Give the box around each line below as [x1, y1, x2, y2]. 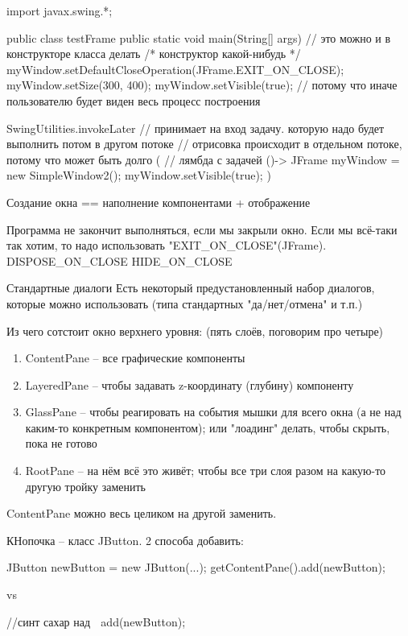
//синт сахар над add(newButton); [6, 613, 186, 630]
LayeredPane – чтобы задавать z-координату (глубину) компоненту [25, 376, 354, 393]
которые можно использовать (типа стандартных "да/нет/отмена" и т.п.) [6, 295, 363, 312]
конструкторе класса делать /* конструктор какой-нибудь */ [6, 45, 301, 62]
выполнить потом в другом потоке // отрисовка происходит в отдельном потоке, [6, 135, 402, 152]
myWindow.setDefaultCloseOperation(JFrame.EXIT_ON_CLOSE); [6, 60, 344, 77]
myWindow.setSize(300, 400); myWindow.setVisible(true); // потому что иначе [6, 76, 398, 93]
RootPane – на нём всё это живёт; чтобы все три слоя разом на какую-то [25, 462, 386, 479]
